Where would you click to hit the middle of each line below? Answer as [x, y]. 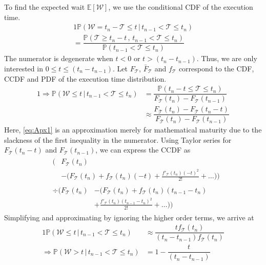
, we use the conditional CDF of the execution [181, 7]
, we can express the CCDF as [143, 150]
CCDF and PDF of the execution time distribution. [85, 78]
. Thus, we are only [227, 58]
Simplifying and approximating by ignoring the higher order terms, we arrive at [129, 217]
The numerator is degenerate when [59, 58]
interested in [24, 68]
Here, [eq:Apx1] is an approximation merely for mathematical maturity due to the [133, 130]
